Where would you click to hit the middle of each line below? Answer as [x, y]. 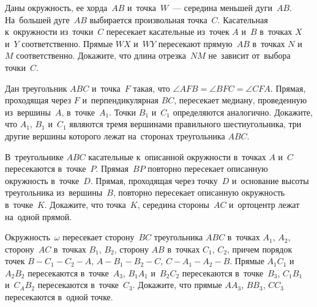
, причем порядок [260, 249]
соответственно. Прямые [67, 43]
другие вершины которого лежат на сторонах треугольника [115, 135]
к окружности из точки [49, 31]
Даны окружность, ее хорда [56, 7]
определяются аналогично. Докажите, [243, 112]
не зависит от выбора [249, 55]
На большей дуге [37, 19]
